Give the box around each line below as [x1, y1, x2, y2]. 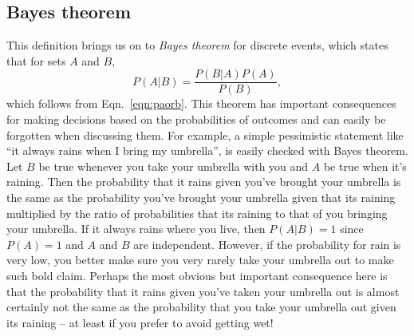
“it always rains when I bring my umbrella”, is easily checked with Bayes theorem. [6, 142, 408, 159]
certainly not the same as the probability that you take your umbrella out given [6, 298, 396, 315]
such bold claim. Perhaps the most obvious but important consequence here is [6, 267, 388, 283]
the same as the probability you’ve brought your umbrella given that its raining [6, 189, 396, 206]
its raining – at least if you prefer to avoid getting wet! [6, 314, 274, 330]
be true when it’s [323, 157, 407, 174]
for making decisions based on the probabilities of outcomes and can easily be [6, 111, 386, 128]
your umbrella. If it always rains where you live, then [6, 220, 266, 237]
